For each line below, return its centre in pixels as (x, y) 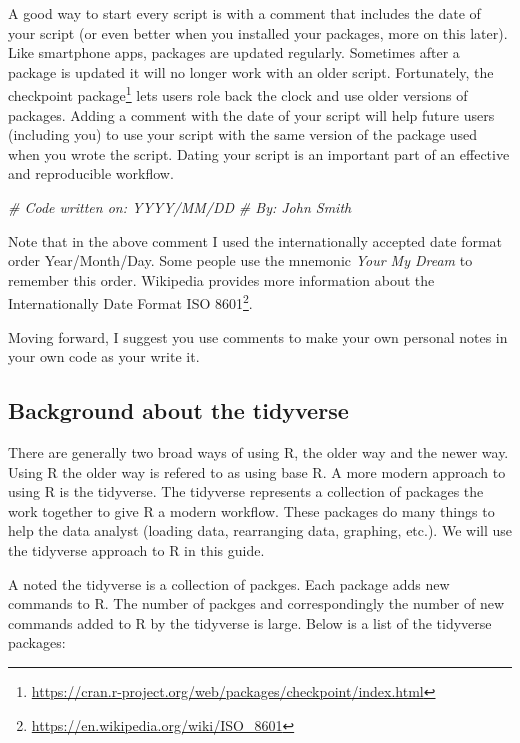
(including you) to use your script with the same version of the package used (243, 134)
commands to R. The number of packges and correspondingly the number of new (256, 603)
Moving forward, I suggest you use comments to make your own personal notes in (258, 336)
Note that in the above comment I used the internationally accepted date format (255, 240)
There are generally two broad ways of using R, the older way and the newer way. (258, 452)
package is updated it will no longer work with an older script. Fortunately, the (251, 71)
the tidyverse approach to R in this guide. (136, 549)
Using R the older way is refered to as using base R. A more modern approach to (257, 471)
